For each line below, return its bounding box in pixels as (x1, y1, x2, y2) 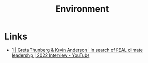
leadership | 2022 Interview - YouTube (11, 52, 90, 58)
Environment (55, 3, 109, 15)
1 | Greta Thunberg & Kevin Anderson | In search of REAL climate (11, 47, 143, 53)
